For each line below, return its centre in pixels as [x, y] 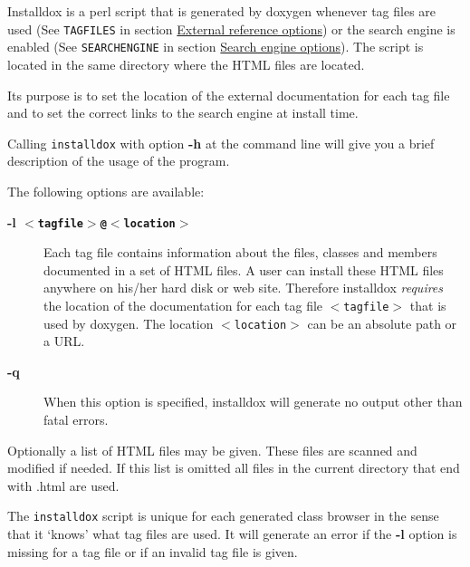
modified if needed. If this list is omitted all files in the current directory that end [234, 468]
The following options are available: [106, 191]
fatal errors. [76, 420]
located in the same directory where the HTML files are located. [186, 64]
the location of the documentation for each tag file [183, 305]
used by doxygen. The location [129, 323]
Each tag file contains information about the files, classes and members [240, 252]
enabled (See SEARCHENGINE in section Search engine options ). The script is [216, 47]
